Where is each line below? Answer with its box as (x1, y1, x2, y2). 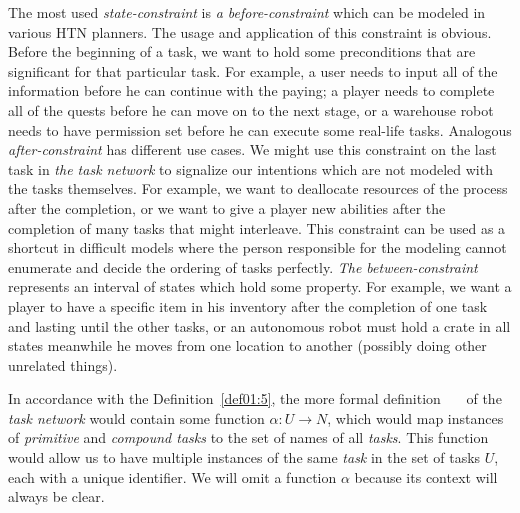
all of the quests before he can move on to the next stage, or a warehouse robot (8, 99, 494, 120)
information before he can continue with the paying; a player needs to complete (8, 80, 495, 101)
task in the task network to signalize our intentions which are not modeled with (8, 158, 493, 179)
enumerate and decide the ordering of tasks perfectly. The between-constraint (8, 256, 478, 277)
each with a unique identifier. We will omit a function (8, 466, 337, 487)
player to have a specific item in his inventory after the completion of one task (8, 295, 488, 316)
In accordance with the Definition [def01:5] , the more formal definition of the (8, 388, 502, 409)
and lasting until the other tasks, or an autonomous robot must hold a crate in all (8, 315, 511, 336)
